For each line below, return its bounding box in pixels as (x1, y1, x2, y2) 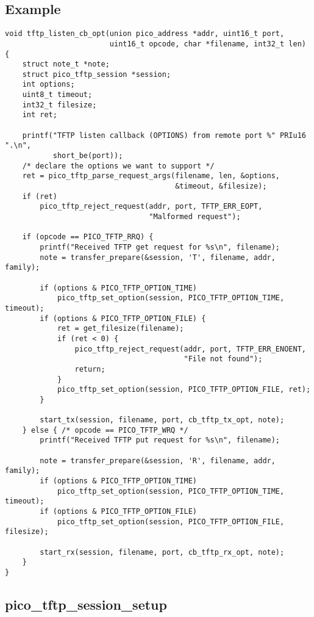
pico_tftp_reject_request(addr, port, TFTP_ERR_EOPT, (40, 202, 263, 211)
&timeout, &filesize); (175, 182, 267, 191)
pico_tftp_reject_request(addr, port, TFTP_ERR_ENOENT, (74, 344, 306, 353)
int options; (22, 80, 75, 89)
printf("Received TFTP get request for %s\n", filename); (40, 242, 280, 251)
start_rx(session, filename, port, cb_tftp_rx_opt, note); (40, 547, 285, 557)
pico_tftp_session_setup (5, 595, 167, 614)
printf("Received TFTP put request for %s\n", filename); (40, 436, 280, 445)
